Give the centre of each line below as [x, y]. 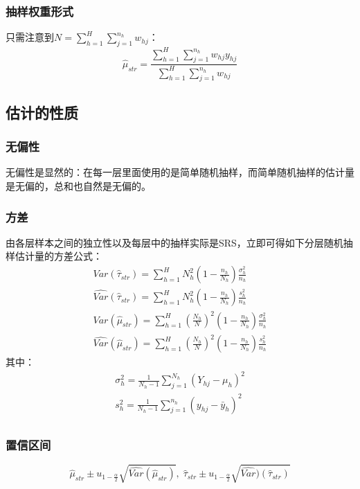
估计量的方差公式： [58, 256]
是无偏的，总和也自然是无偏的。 [78, 186]
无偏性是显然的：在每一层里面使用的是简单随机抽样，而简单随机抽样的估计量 [180, 172]
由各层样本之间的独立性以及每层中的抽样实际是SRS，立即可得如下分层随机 [174, 242]
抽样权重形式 [40, 11]
